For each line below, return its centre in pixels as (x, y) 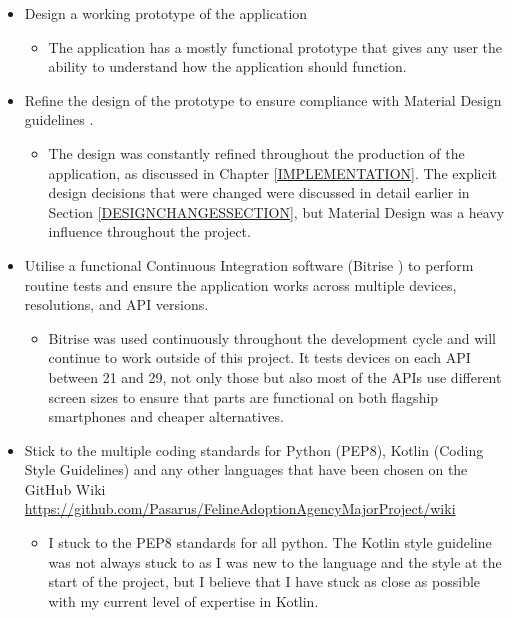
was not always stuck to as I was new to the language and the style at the (275, 561)
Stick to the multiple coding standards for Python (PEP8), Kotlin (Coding (254, 449)
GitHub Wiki (65, 488)
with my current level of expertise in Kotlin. (183, 600)
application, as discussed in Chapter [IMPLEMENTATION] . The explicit (273, 172)
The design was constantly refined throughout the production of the (256, 152)
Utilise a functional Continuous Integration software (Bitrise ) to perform (249, 264)
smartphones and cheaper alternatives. (166, 416)
